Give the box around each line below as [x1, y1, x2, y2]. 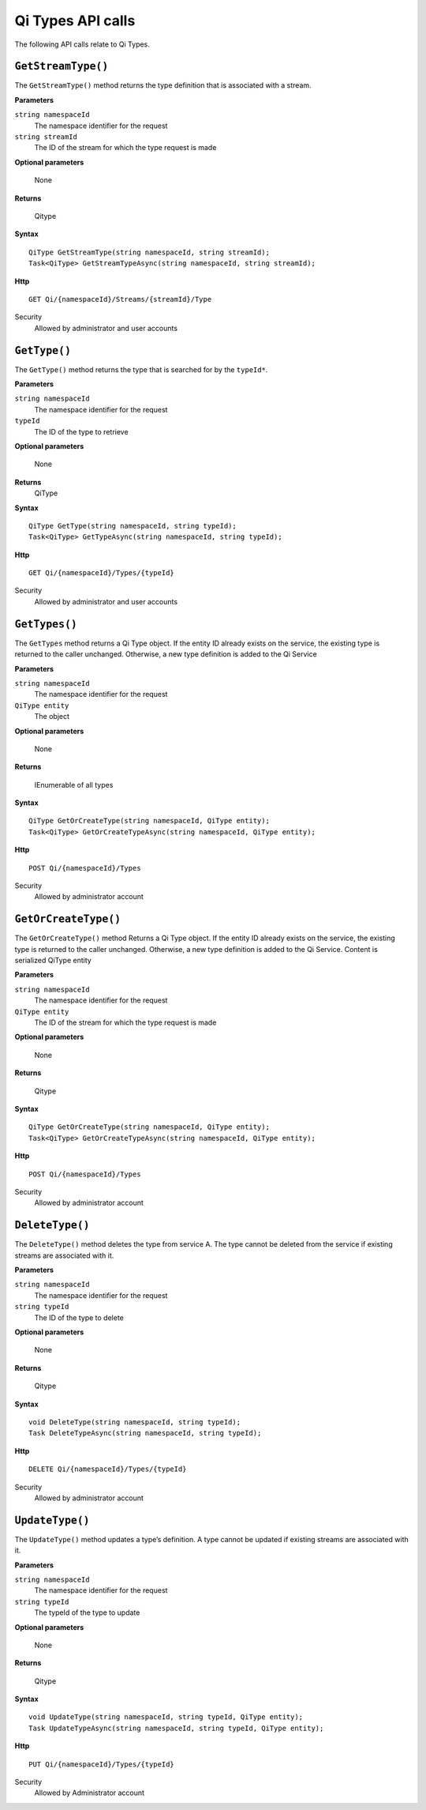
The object [34, 712, 70, 721]
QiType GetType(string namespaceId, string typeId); [28, 521, 237, 530]
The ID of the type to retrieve [34, 427, 129, 436]
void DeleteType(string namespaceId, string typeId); [28, 1417, 241, 1426]
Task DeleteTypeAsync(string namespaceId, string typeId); [28, 1428, 262, 1438]
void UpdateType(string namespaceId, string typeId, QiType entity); [28, 1713, 304, 1722]
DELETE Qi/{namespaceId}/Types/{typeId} [28, 1465, 187, 1473]
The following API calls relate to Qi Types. [14, 40, 150, 49]
